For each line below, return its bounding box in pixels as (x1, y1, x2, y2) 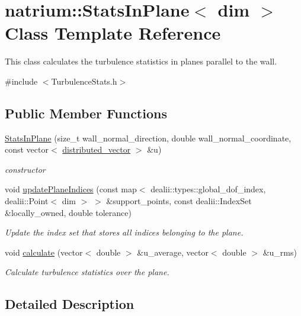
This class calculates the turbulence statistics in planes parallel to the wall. (5, 55, 277, 67)
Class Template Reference (5, 21, 221, 45)
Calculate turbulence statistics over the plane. (5, 266, 169, 278)
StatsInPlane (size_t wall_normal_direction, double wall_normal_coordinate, (5, 131, 292, 144)
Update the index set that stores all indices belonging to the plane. (5, 226, 244, 238)
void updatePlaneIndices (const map (5, 183, 137, 195)
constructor (5, 163, 46, 175)
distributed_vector (62, 143, 131, 156)
